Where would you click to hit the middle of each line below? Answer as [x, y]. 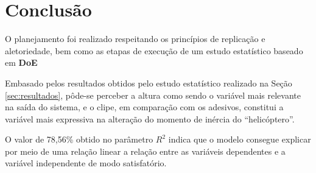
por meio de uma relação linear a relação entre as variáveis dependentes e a [145, 151]
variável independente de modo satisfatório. [86, 163]
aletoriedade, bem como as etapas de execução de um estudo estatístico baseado [154, 50]
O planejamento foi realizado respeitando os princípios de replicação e [135, 39]
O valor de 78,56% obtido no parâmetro [79, 139]
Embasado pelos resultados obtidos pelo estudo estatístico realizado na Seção [149, 83]
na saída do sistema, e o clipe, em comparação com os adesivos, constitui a [144, 107]
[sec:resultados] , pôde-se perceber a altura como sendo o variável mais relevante [153, 95]
